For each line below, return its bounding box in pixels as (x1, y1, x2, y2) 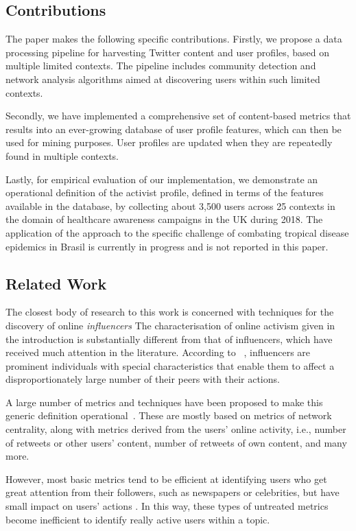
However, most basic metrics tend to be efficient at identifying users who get (5, 471, 327, 486)
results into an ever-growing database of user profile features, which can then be (5, 121, 342, 136)
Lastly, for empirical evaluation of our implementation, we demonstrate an (5, 172, 318, 186)
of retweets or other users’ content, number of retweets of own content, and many (5, 435, 347, 449)
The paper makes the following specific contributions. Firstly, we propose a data (5, 32, 342, 46)
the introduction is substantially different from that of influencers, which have (5, 331, 333, 346)
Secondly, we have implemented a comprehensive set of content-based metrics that (5, 108, 351, 123)
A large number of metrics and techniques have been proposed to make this (5, 394, 323, 409)
